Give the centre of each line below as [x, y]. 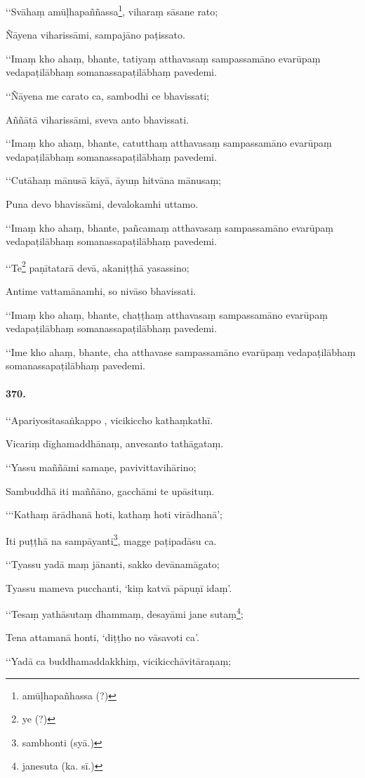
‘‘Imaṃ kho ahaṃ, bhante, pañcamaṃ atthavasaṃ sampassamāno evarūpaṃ [170, 227]
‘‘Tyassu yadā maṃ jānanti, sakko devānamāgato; [113, 564]
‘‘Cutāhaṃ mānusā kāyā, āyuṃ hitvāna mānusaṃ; [113, 180]
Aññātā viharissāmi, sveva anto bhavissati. [97, 119]
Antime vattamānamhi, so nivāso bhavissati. [101, 291]
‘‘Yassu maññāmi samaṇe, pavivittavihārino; [101, 467]
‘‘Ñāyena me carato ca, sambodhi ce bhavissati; [107, 96]
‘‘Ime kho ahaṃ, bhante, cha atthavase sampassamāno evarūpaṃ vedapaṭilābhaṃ [181, 351]
